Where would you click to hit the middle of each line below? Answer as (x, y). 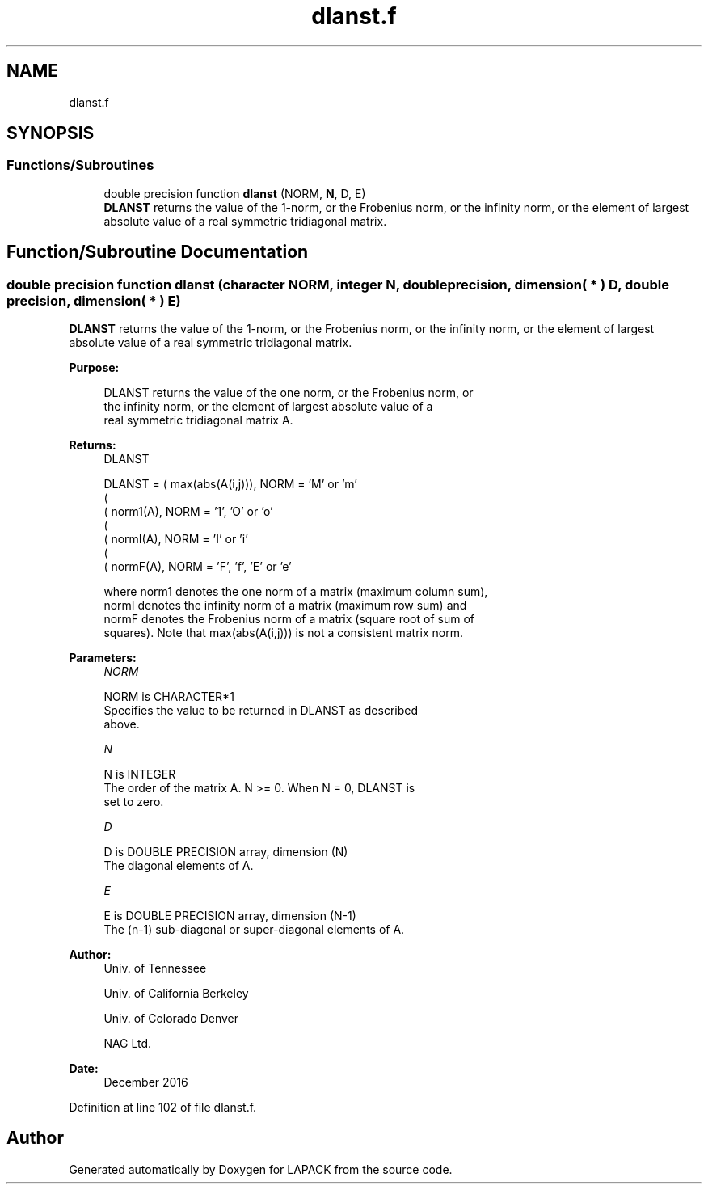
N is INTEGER (140, 774)
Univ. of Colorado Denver (171, 1019)
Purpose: (94, 368)
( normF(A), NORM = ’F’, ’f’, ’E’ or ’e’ (198, 567)
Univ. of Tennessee (155, 968)
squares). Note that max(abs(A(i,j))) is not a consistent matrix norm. (283, 633)
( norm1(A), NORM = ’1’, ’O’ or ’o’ (188, 512)
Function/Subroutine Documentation (158, 252)
